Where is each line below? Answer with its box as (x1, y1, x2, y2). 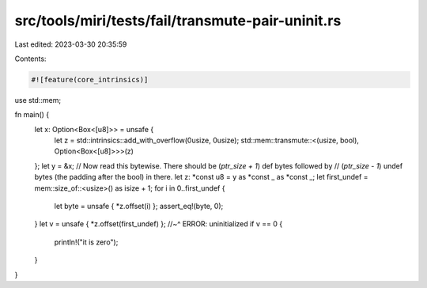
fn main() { (14, 110, 50, 119)
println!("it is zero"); (54, 237, 119, 247)
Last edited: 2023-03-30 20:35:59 (14, 40, 127, 49)
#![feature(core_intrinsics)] (31, 75, 149, 84)
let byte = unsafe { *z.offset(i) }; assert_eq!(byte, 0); (54, 202, 224, 211)
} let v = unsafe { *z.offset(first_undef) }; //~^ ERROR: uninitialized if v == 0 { (34, 219, 283, 229)
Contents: (14, 54, 47, 63)
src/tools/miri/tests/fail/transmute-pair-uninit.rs (14, 12, 342, 29)
